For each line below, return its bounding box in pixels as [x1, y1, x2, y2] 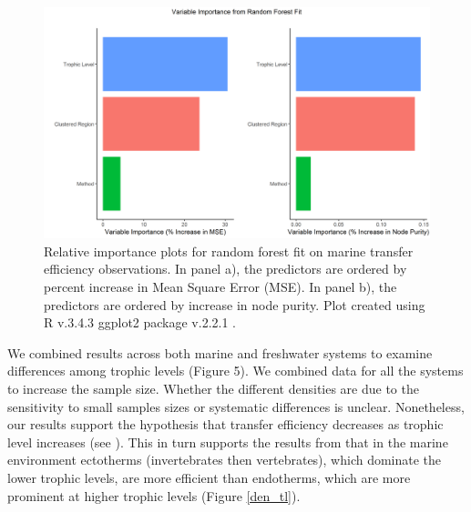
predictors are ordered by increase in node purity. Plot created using [44, 295, 425, 314]
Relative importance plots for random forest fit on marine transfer [44, 241, 414, 260]
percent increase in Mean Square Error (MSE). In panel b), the [44, 277, 397, 296]
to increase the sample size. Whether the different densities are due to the [7, 378, 419, 397]
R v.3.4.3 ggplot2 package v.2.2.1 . [44, 313, 237, 332]
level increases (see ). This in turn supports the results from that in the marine [7, 432, 448, 451]
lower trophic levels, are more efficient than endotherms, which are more [7, 467, 411, 487]
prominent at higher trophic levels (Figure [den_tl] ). [7, 486, 301, 505]
